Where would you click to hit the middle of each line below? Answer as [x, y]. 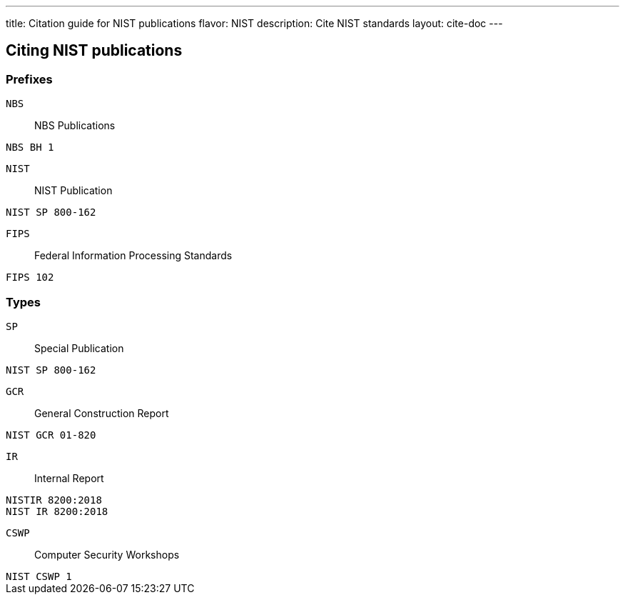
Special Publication [79, 348]
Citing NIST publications [94, 51]
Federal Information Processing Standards [133, 256]
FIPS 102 [30, 277]
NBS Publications [75, 126]
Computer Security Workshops [107, 554]
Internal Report [69, 478]
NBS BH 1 [30, 147]
